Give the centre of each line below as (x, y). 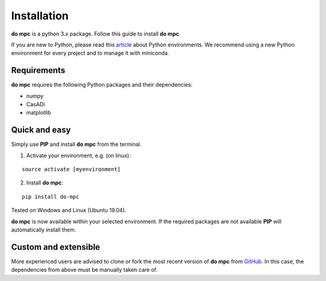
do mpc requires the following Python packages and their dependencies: (102, 85)
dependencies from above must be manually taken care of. (85, 270)
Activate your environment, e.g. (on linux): (78, 155)
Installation (40, 16)
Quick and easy (41, 130)
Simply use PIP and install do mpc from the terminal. (76, 144)
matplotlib (39, 113)
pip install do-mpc (51, 197)
